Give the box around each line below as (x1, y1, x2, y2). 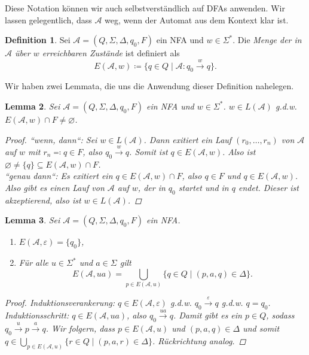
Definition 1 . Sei (5, 34, 71, 46)
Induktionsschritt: (5, 309, 69, 321)
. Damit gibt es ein (173, 309, 242, 321)
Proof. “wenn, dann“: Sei (5, 133, 97, 145)
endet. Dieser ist (238, 181, 299, 193)
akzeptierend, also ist (5, 193, 81, 206)
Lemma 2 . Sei (5, 99, 60, 112)
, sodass (266, 309, 295, 321)
